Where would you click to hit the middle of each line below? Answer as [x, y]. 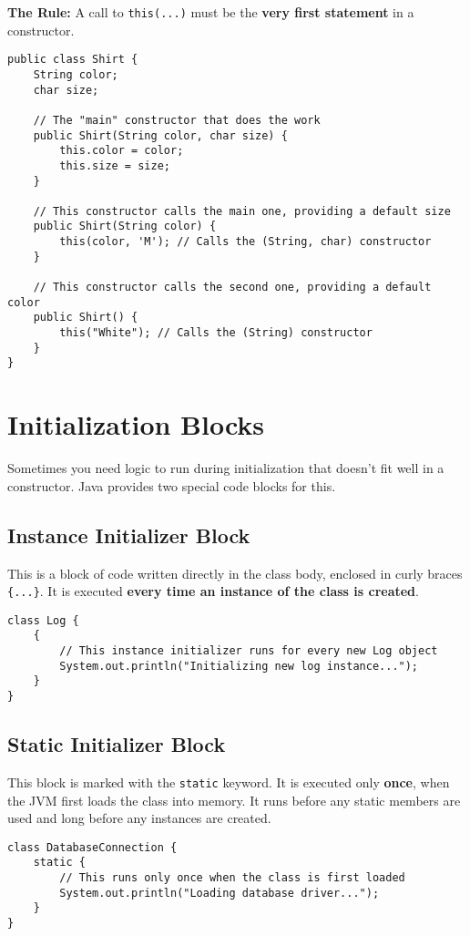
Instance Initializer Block [129, 535]
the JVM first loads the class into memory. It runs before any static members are [234, 800]
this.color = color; [122, 151]
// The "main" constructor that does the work [177, 120]
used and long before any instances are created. [139, 818]
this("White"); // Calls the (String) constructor [216, 333]
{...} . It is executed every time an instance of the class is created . [213, 591]
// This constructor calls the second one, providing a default [232, 288]
